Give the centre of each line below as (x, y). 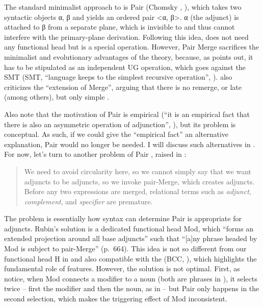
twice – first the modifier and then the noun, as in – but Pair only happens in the (132, 288)
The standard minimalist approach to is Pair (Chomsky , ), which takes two (123, 7)
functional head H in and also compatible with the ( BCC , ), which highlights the (130, 258)
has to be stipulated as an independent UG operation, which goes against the (125, 67)
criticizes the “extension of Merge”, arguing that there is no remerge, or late (123, 87)
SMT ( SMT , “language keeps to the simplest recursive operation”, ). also (118, 77)
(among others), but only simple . (57, 97)
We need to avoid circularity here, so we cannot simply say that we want (138, 171)
